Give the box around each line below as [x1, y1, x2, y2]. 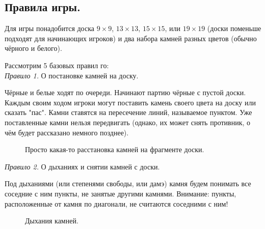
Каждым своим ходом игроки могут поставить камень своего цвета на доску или [5, 97, 256, 107]
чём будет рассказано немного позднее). [5, 127, 129, 137]
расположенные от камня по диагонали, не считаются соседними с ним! [5, 198, 228, 209]
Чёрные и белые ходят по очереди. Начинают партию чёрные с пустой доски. [5, 87, 246, 98]
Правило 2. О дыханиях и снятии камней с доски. [5, 161, 160, 171]
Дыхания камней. [25, 215, 78, 226]
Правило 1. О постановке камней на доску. [5, 70, 139, 80]
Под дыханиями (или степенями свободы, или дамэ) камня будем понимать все [5, 178, 251, 189]
